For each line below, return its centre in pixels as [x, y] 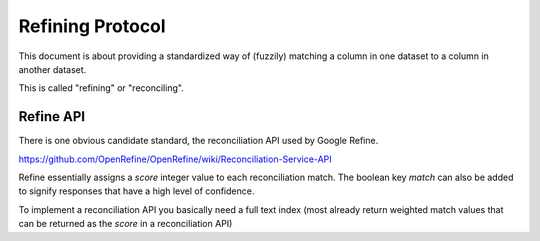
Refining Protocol [92, 26]
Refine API [52, 116]
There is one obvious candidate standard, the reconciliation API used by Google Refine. [198, 141]
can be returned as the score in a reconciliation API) [125, 224]
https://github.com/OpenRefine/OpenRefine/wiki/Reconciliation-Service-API [175, 159]
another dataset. [52, 69]
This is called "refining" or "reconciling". [101, 88]
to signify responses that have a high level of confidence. [136, 191]
